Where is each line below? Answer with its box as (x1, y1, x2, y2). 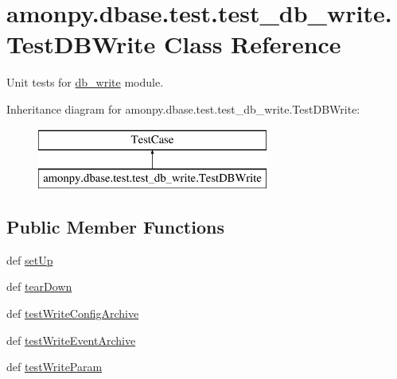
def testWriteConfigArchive (6, 305, 139, 322)
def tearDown (6, 278, 72, 295)
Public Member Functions (6, 215, 224, 239)
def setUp (6, 251, 53, 268)
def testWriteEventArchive (6, 331, 136, 348)
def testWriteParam (6, 358, 103, 375)
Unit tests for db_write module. (6, 74, 164, 91)
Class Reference (164, 28, 341, 60)
